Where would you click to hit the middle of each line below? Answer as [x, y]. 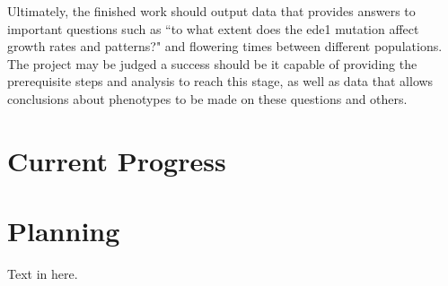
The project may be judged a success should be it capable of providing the [212, 63]
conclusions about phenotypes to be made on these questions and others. [207, 98]
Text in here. [43, 274]
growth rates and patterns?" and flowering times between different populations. [225, 46]
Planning [64, 231]
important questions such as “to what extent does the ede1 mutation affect [213, 28]
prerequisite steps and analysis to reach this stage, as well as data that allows [220, 81]
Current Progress [117, 160]
